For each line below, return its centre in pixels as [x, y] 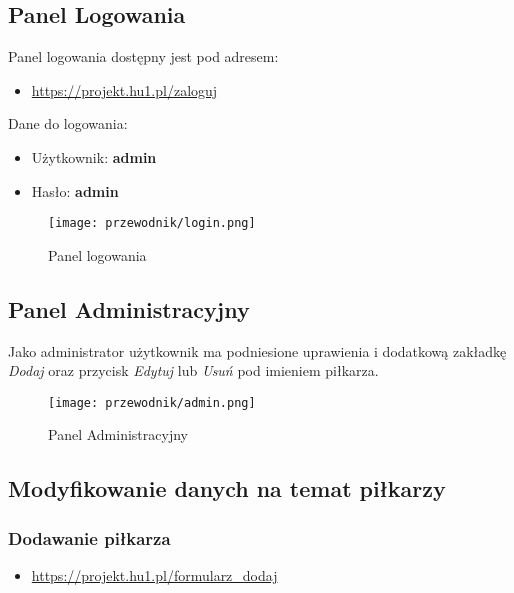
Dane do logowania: [68, 123]
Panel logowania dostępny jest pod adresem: [143, 56]
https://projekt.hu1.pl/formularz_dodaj [154, 575]
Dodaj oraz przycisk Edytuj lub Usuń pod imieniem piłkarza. [193, 370]
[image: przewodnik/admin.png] [152, 402]
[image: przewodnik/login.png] [152, 223]
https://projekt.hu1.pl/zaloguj [124, 89]
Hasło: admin [75, 190]
